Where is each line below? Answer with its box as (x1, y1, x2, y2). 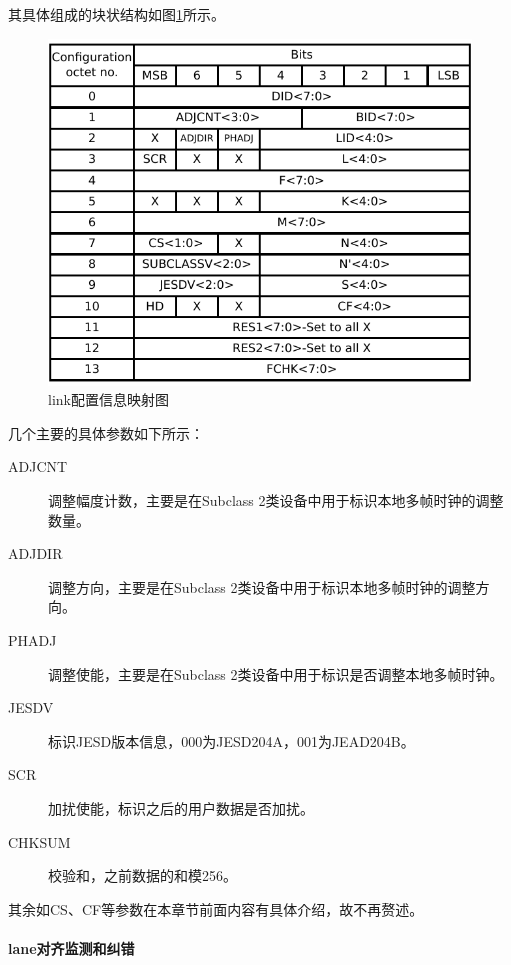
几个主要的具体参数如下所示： (8, 422, 204, 443)
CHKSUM (8, 831, 71, 852)
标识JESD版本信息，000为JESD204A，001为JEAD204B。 (48, 730, 415, 751)
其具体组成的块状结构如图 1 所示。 (8, 4, 225, 24)
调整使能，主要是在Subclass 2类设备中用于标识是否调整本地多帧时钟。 (48, 663, 504, 684)
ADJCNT (8, 456, 68, 477)
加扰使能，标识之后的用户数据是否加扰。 (48, 797, 314, 818)
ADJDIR (8, 543, 63, 564)
